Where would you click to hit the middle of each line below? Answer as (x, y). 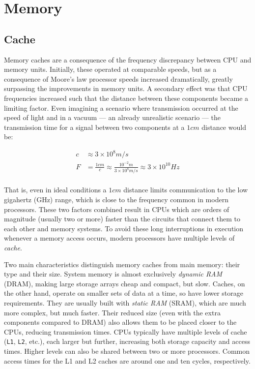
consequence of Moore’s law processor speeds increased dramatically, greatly (118, 78)
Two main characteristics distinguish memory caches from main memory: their (122, 264)
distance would (224, 127)
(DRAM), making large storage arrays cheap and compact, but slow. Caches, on (125, 283)
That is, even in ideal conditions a (55, 190)
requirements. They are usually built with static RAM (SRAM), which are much (125, 303)
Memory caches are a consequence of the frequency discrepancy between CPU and (128, 59)
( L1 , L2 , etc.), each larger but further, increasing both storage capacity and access (127, 341)
